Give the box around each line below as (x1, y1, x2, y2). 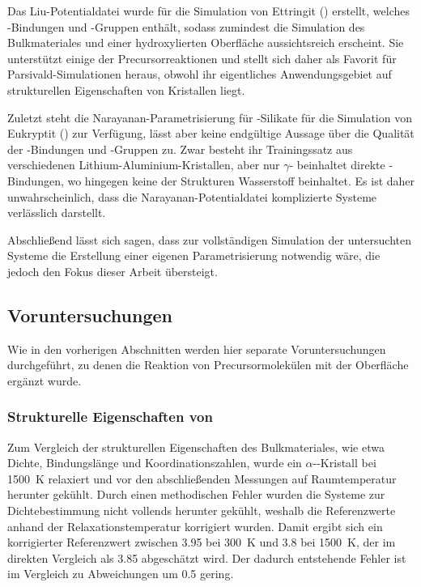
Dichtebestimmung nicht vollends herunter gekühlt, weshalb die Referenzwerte (7, 502, 396, 519)
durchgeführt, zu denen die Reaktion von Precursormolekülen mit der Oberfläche (7, 356, 409, 373)
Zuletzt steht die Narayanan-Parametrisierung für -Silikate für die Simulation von (7, 108, 412, 125)
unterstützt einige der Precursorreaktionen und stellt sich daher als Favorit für (7, 49, 397, 66)
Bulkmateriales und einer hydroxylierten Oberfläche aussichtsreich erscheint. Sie (7, 34, 404, 51)
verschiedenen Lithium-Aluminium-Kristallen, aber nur (7, 156, 280, 173)
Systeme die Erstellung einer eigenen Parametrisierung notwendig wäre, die (7, 247, 381, 264)
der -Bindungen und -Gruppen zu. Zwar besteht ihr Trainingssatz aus (7, 140, 353, 157)
